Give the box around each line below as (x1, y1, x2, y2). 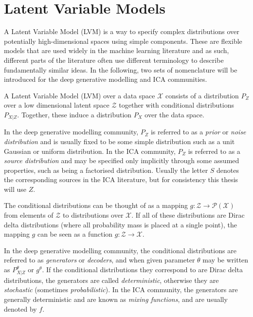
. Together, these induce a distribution (17, 109, 132, 119)
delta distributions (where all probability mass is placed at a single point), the (4, 219, 237, 229)
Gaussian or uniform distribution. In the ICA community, (4, 146, 176, 156)
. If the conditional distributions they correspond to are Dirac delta (42, 264, 243, 275)
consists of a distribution (165, 90, 239, 100)
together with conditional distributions (119, 100, 234, 110)
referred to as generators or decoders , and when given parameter (4, 255, 195, 265)
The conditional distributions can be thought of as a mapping (4, 200, 188, 210)
